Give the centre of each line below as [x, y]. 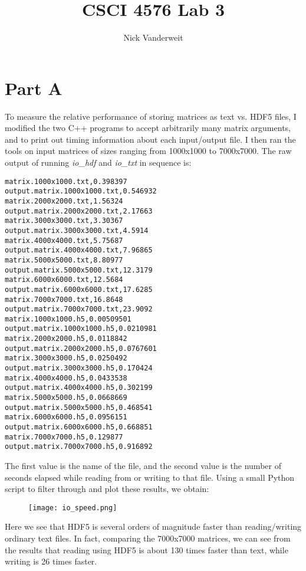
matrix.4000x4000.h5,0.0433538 [66, 378]
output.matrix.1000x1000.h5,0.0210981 [81, 329]
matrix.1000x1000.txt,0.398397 [66, 181]
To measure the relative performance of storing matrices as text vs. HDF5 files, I [151, 116]
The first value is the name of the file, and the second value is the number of [143, 465]
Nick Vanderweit [153, 37]
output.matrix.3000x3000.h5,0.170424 [79, 368]
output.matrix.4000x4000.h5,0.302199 [79, 388]
